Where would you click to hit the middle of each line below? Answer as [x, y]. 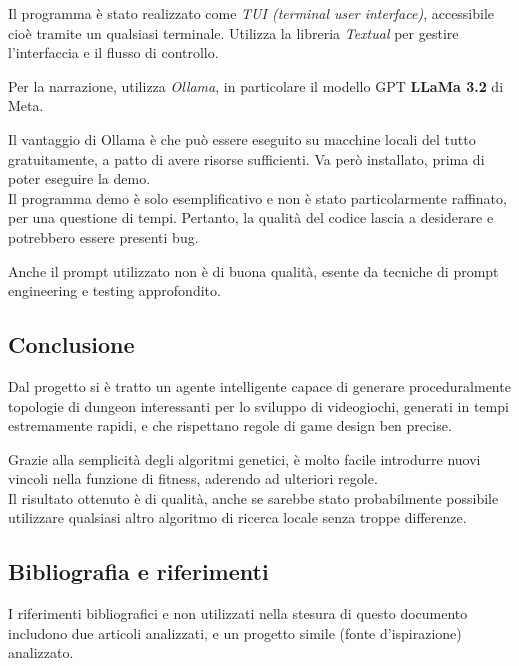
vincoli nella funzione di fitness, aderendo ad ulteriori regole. [193, 478]
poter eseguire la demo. [79, 178]
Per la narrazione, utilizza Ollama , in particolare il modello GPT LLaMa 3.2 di [256, 85]
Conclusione [71, 344]
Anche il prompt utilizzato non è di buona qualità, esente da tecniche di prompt [253, 270]
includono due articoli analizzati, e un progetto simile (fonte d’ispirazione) [235, 632]
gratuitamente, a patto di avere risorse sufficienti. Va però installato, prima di [246, 158]
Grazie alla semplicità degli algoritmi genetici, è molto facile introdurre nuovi [244, 458]
